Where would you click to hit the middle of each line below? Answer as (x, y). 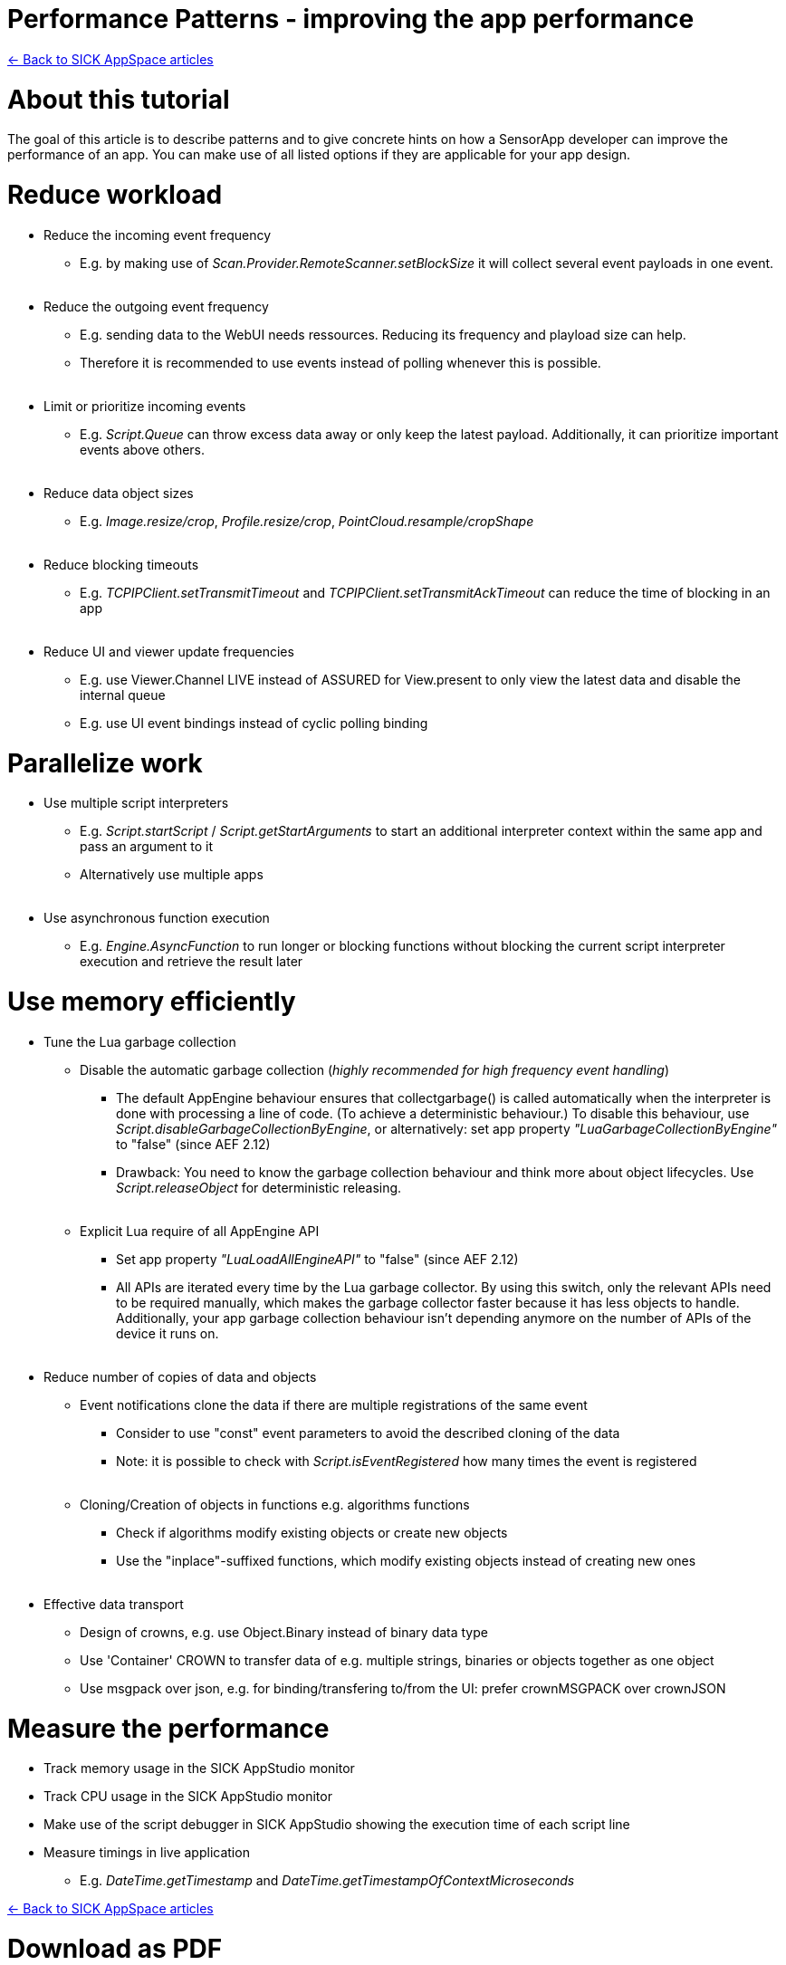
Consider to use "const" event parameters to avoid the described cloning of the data (368, 1433)
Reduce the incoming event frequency (158, 235)
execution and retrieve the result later (192, 962)
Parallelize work (105, 763)
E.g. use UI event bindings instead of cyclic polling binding (254, 723)
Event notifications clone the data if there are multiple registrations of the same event (334, 1404)
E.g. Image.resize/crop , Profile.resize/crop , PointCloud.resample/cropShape (307, 521)
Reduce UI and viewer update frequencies (169, 651)
